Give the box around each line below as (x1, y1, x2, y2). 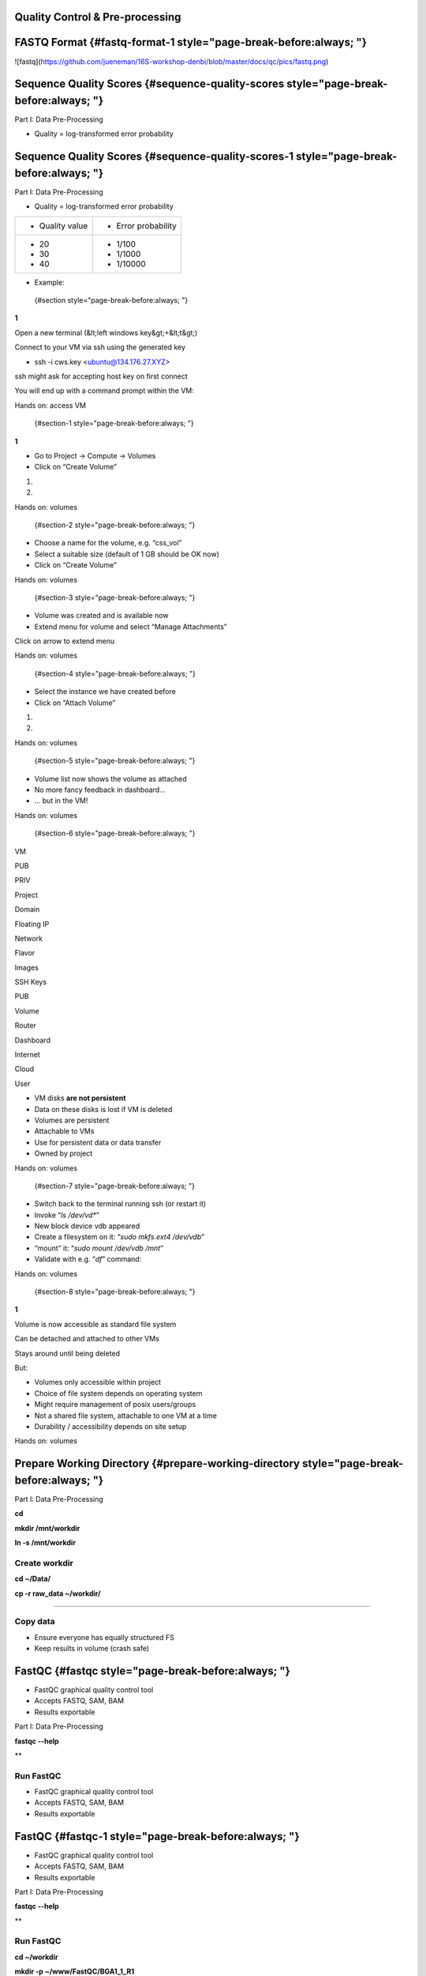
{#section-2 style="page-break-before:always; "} (34, 520, 196, 530)
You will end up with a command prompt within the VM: (14, 386, 195, 395)
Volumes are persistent (34, 1115, 110, 1125)
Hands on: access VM (14, 400, 87, 410)
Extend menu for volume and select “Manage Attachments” (34, 621, 228, 632)
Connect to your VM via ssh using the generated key (14, 342, 185, 352)
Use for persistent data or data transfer (34, 1137, 162, 1147)
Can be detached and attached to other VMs (14, 1334, 159, 1344)
